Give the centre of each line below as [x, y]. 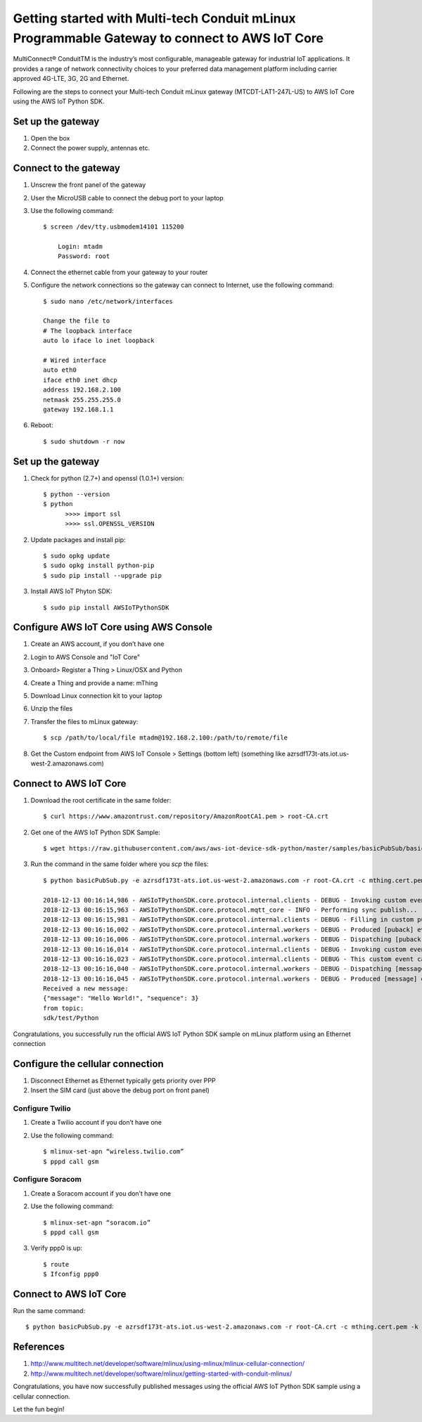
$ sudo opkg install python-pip [99, 565]
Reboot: [42, 425]
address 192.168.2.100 [82, 390]
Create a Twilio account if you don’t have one [96, 1123]
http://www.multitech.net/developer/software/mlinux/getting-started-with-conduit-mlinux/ [161, 1373]
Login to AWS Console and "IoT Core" [85, 657]
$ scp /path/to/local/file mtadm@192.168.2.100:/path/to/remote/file [166, 738]
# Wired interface [75, 360]
